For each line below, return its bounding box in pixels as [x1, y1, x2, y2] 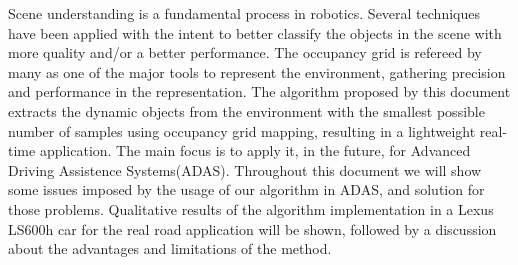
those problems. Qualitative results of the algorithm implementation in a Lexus [8, 198, 494, 219]
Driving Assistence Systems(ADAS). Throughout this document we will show [8, 159, 482, 180]
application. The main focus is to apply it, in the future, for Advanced [39, 140, 471, 161]
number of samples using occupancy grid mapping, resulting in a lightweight [8, 120, 476, 141]
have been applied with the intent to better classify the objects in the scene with [8, 22, 502, 43]
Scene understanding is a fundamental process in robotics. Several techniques [8, 3, 480, 23]
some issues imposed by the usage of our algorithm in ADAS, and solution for [8, 179, 485, 200]
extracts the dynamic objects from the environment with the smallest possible [8, 100, 485, 121]
